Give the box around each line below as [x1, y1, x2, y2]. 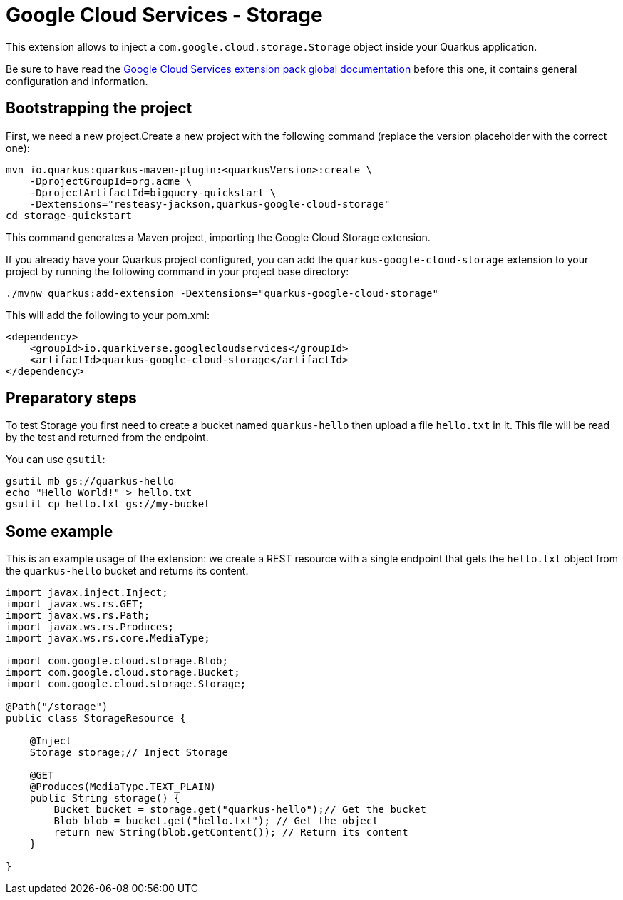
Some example [6, 522, 113, 540]
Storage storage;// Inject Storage [29, 747, 228, 759]
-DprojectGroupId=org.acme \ [29, 175, 192, 187]
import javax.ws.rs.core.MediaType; [6, 632, 210, 644]
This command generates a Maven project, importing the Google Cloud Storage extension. [6, 231, 431, 243]
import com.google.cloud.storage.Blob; [6, 655, 228, 667]
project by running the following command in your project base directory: [6, 265, 349, 278]
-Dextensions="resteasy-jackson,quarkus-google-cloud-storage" [29, 198, 391, 210]
